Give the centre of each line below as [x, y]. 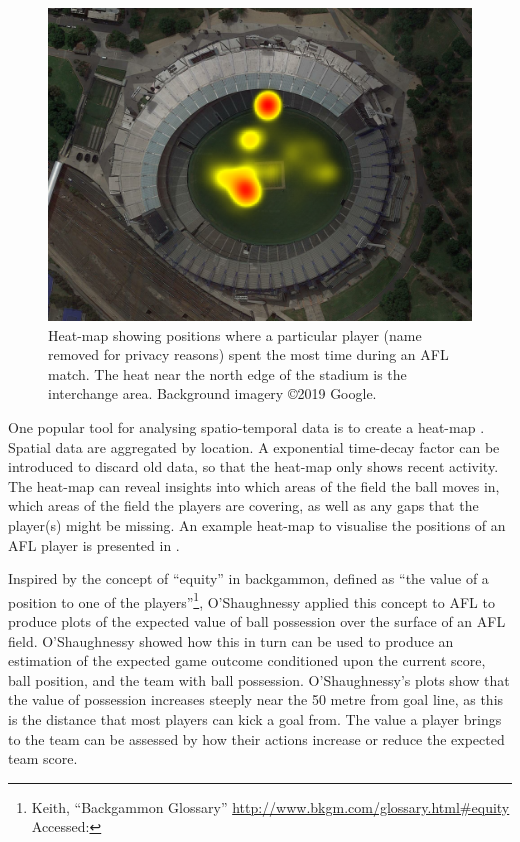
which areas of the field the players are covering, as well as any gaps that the [243, 505]
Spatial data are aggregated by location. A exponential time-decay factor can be [254, 446]
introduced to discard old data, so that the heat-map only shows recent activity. [253, 466]
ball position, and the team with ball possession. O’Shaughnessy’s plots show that [259, 679]
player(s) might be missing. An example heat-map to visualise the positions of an [257, 524]
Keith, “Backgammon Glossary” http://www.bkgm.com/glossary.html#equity [270, 806]
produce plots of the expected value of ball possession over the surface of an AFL [257, 621]
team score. [43, 758]
